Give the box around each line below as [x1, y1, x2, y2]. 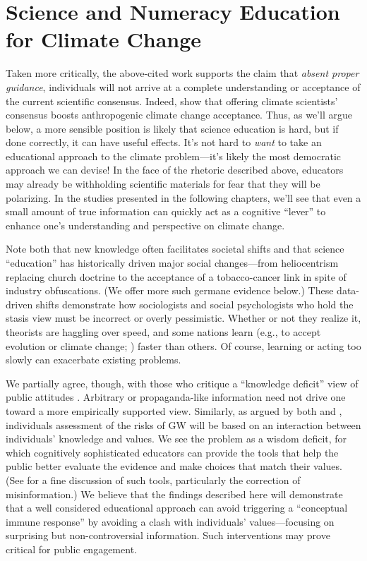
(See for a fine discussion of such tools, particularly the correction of [6, 472, 301, 487]
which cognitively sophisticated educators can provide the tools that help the [6, 445, 339, 459]
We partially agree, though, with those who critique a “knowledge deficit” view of [6, 375, 359, 390]
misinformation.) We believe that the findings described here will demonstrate [6, 486, 343, 501]
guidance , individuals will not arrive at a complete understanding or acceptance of [6, 79, 361, 94]
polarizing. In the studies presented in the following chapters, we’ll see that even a [6, 190, 361, 205]
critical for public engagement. [6, 541, 137, 556]
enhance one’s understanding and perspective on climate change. [6, 217, 285, 232]
